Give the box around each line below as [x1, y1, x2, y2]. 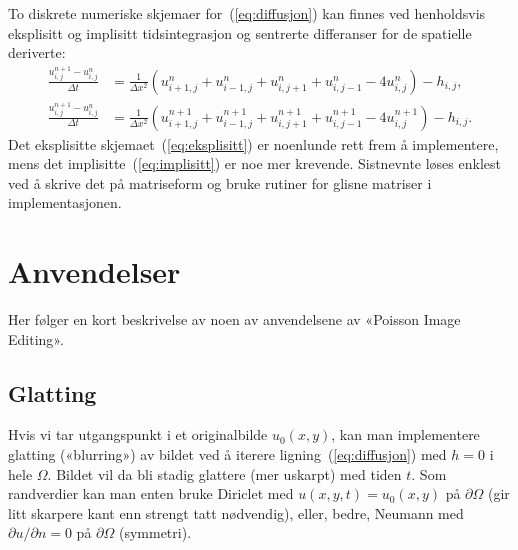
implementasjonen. [8, 192, 122, 213]
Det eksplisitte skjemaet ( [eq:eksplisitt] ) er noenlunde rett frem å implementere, [8, 133, 499, 154]
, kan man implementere [331, 424, 480, 445]
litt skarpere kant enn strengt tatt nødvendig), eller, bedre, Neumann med [8, 502, 464, 523]
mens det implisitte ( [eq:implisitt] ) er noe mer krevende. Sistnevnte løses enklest [8, 153, 501, 174]
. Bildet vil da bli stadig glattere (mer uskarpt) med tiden [47, 463, 402, 484]
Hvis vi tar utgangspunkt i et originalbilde [8, 424, 268, 445]
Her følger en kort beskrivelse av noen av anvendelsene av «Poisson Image [8, 309, 461, 330]
